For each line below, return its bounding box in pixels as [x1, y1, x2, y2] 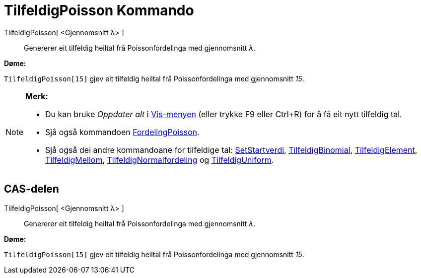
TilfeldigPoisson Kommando [4, 2, 194, 19]
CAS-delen [4, 183, 59, 196]
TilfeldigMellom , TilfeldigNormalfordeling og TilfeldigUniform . [45, 154, 274, 165]
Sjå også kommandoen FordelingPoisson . [45, 127, 200, 137]
